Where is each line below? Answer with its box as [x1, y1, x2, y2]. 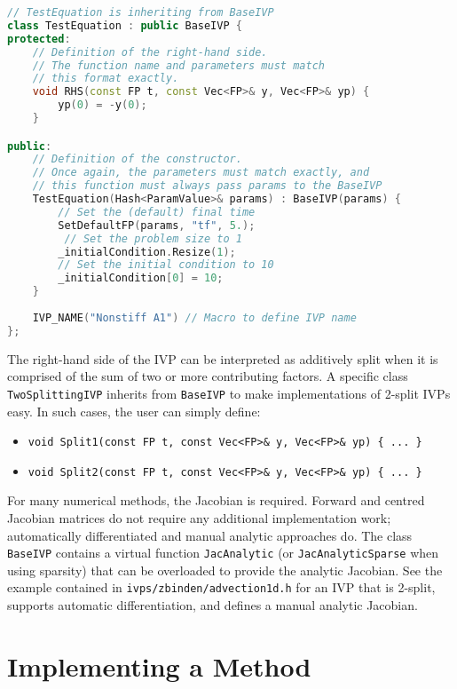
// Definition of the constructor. [32, 153, 242, 166]
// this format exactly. [32, 72, 179, 85]
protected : [7, 32, 71, 45]
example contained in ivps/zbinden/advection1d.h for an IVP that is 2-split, [7, 578, 436, 597]
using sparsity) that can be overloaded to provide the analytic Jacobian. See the [7, 560, 443, 579]
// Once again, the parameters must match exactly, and [32, 166, 370, 179]
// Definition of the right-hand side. [32, 45, 268, 59]
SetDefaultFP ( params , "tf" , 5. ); [58, 218, 256, 232]
